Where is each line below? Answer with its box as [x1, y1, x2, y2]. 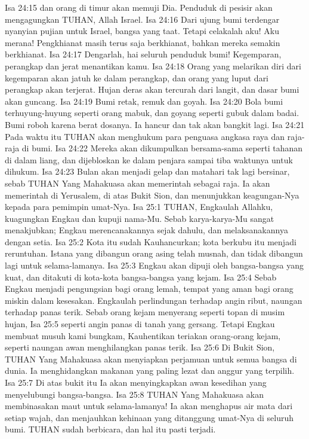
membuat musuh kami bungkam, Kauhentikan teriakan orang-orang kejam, [5, 329, 281, 342]
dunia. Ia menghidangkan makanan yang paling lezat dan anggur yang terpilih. [5, 364, 295, 377]
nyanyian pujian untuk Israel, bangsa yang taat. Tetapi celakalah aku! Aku [5, 25, 279, 37]
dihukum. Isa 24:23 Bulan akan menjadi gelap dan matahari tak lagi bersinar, [5, 165, 290, 178]
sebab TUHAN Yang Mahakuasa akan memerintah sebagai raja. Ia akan [5, 176, 270, 189]
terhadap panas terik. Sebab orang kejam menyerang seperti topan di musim [5, 306, 285, 318]
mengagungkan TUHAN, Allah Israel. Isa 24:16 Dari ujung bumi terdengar [5, 13, 280, 25]
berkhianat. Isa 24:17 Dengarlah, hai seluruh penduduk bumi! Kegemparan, [5, 48, 282, 60]
